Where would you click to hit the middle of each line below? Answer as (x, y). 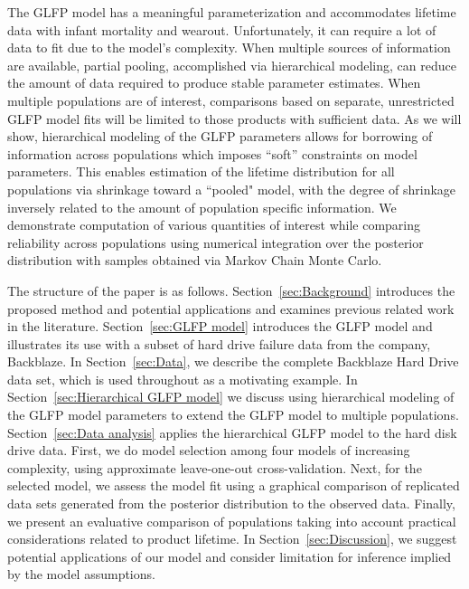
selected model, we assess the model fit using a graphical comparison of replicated (234, 485)
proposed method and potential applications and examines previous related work (231, 308)
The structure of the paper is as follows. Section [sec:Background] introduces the (231, 290)
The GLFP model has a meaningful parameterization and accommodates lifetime (232, 12)
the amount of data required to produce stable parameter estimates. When (214, 83)
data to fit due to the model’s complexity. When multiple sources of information (229, 47)
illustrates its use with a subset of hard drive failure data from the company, (219, 343)
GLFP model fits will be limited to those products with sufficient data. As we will (234, 118)
